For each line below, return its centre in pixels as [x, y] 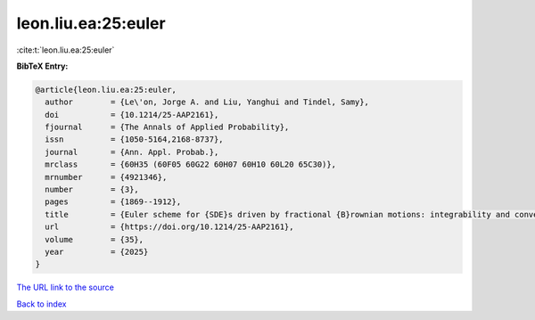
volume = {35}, [95, 239]
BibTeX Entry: [42, 66]
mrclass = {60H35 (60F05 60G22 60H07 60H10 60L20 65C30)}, [191, 164]
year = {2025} [97, 252]
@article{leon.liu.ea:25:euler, [106, 90]
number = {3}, [92, 190]
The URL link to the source [66, 287]
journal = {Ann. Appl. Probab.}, [132, 152]
